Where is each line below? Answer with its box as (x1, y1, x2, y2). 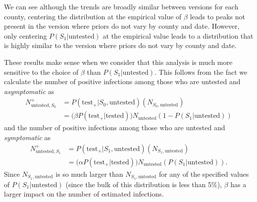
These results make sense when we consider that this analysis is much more (4, 56, 233, 67)
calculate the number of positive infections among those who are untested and (4, 76, 241, 87)
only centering (4, 30, 47, 41)
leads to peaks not (190, 11, 246, 21)
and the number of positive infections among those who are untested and (4, 122, 225, 133)
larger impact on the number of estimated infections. (4, 189, 164, 199)
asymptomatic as (4, 86, 54, 96)
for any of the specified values (158, 168, 249, 179)
